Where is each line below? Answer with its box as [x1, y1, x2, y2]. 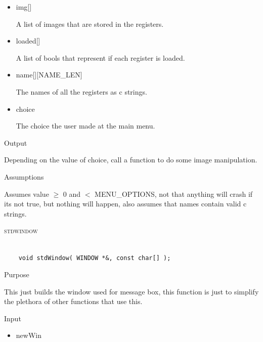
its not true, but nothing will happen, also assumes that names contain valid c [4, 198, 247, 209]
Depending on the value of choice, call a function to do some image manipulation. [4, 154, 257, 165]
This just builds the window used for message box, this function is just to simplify [4, 286, 259, 296]
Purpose [4, 269, 29, 280]
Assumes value [4, 188, 49, 199]
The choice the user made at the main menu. [16, 120, 155, 131]
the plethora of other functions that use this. [4, 296, 143, 307]
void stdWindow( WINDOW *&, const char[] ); [18, 254, 171, 262]
